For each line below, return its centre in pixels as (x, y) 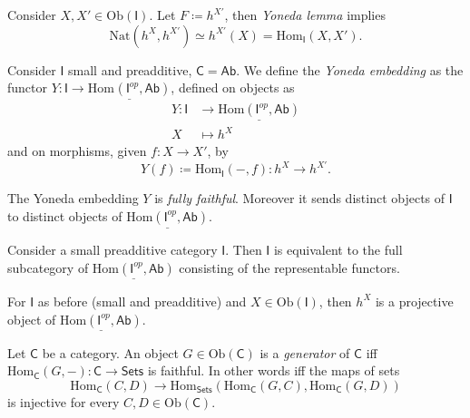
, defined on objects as (233, 87)
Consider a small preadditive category (113, 250)
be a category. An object (110, 352)
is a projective (414, 301)
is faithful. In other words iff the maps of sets (274, 370)
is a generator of (305, 352)
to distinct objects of (65, 215)
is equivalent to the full (338, 250)
